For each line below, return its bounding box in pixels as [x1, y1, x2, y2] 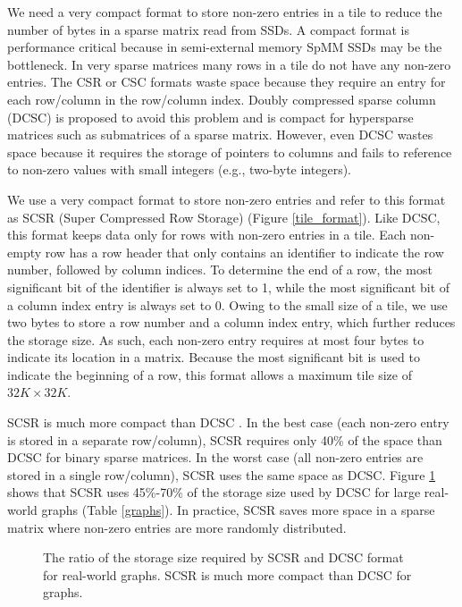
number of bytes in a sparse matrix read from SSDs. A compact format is [7, 20, 409, 38]
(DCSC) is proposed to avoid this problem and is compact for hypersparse [7, 107, 414, 126]
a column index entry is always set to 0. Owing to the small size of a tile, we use [7, 295, 448, 314]
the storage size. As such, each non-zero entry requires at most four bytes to [7, 330, 424, 349]
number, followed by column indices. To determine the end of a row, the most [7, 260, 433, 279]
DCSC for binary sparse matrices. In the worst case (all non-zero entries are [7, 448, 424, 467]
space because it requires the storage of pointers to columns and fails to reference [7, 142, 452, 161]
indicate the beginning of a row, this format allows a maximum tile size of [7, 365, 412, 384]
